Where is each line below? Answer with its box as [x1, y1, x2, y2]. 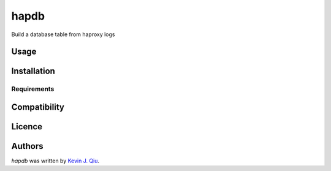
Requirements [11, 85, 55, 93]
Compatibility [11, 102, 64, 112]
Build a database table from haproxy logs [11, 31, 115, 38]
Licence [11, 121, 43, 132]
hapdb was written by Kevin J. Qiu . [11, 157, 100, 165]
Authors [11, 141, 44, 151]
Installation [11, 66, 55, 77]
